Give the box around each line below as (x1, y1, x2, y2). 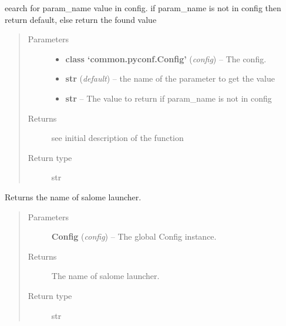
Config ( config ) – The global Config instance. (51, 230, 217, 243)
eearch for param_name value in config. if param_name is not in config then (5, 2, 281, 14)
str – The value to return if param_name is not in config (65, 92, 272, 104)
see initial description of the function (51, 132, 184, 144)
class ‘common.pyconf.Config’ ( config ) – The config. (65, 52, 267, 65)
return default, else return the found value (5, 13, 157, 25)
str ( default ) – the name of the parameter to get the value (65, 72, 275, 85)
